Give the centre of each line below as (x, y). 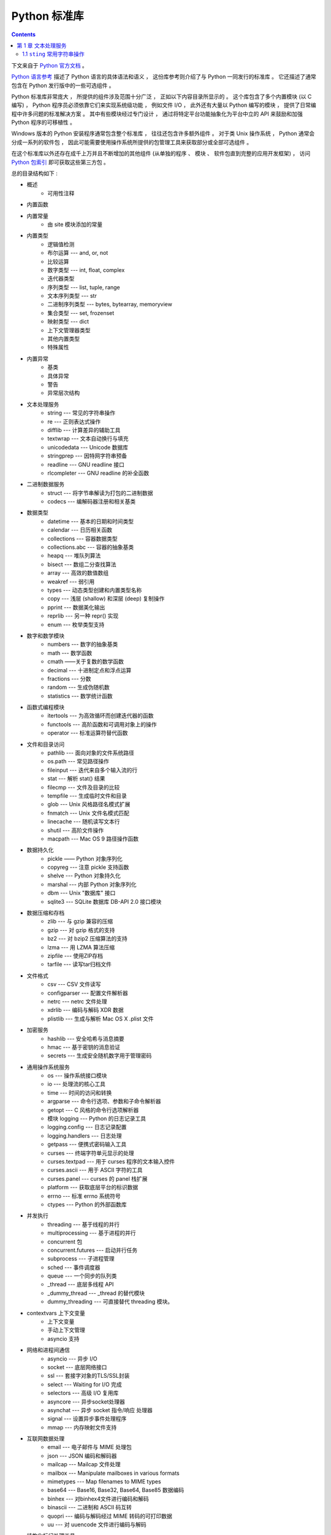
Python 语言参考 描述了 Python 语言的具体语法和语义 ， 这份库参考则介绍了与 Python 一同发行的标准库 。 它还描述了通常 (164, 77)
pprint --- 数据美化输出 (76, 607)
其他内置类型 (63, 339)
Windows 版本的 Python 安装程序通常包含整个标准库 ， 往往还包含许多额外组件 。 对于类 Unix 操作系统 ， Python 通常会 (163, 134)
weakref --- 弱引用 (71, 581)
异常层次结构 (63, 393)
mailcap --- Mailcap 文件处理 (84, 1464)
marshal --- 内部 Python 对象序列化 (92, 884)
